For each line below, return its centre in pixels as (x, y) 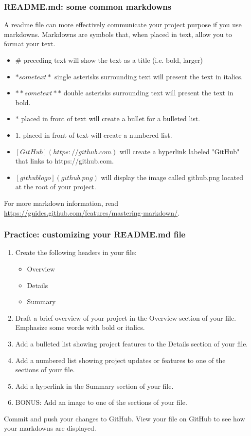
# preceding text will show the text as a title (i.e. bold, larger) (109, 60)
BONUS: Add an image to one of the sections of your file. (101, 402)
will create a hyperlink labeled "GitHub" (180, 151)
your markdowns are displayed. (50, 428)
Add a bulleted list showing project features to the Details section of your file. (132, 343)
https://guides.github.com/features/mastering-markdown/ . (92, 212)
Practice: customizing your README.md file (95, 234)
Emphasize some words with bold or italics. (80, 327)
